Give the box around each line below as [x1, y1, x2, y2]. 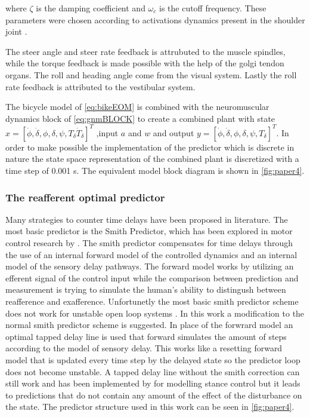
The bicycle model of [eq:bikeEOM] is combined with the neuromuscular [5, 100, 269, 113]
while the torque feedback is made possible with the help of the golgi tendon [5, 57, 284, 69]
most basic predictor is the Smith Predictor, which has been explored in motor [5, 225, 293, 237]
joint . [5, 25, 27, 38]
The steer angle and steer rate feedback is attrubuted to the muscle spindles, [5, 45, 286, 57]
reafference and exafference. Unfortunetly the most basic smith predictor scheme [5, 295, 299, 307]
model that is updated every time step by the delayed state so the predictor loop [5, 353, 300, 366]
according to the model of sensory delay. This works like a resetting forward [5, 342, 283, 354]
